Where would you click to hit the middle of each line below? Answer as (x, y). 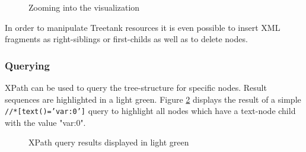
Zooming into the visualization (84, 7)
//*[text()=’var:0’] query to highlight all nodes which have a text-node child (150, 111)
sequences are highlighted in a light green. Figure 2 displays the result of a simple (153, 99)
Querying (27, 65)
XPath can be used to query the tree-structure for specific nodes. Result (136, 87)
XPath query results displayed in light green (109, 142)
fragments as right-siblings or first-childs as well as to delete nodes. (126, 39)
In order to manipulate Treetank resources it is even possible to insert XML (143, 27)
